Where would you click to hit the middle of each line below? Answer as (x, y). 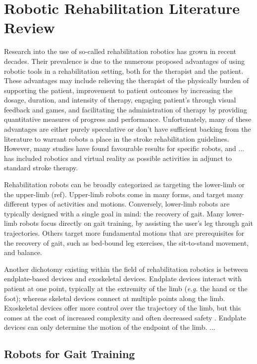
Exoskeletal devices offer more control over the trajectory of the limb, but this (123, 308)
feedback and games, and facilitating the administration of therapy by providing (126, 109)
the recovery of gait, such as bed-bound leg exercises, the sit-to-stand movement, (127, 242)
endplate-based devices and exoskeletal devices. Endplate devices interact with (123, 279)
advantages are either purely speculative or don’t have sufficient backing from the (128, 129)
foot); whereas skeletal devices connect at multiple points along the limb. (115, 298)
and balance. (23, 252)
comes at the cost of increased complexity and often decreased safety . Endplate (125, 317)
